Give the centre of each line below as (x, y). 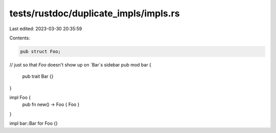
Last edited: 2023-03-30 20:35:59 (46, 29)
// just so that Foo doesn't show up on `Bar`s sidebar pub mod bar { (80, 64)
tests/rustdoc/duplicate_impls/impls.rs (95, 13)
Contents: (20, 38)
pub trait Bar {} (38, 76)
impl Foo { (20, 98)
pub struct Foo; (41, 51)
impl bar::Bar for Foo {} (34, 123)
